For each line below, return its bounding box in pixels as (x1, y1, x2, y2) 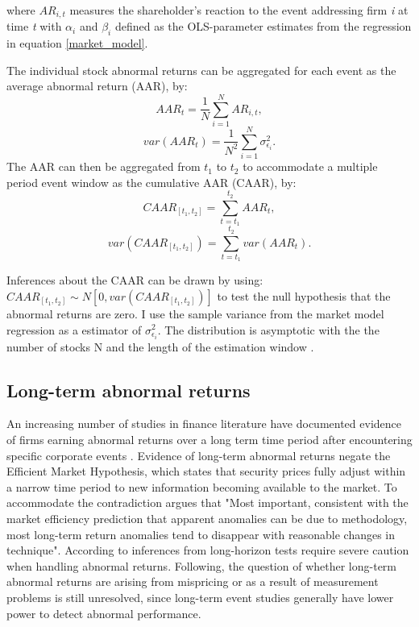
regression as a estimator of (6, 321, 142, 338)
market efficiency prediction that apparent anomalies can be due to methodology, (6, 509, 408, 526)
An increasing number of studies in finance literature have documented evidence (6, 415, 401, 432)
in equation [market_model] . (6, 35, 148, 52)
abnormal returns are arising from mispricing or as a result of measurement (6, 573, 379, 590)
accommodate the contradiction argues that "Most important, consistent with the (6, 494, 409, 511)
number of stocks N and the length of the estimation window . (6, 338, 314, 355)
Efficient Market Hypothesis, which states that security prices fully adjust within (6, 463, 406, 480)
